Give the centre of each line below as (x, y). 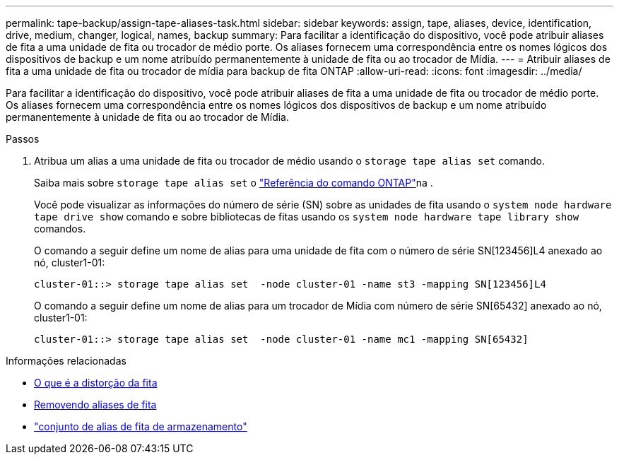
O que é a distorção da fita (96, 383)
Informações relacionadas (66, 361)
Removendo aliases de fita (95, 405)
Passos (23, 139)
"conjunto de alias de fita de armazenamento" (141, 426)
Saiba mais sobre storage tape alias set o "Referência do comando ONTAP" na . (234, 183)
